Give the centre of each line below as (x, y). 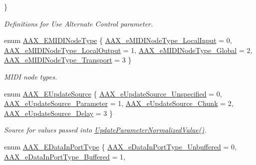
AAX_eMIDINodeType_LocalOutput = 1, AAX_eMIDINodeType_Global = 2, (128, 50)
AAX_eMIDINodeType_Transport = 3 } (68, 60)
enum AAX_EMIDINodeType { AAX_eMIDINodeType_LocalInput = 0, (118, 40)
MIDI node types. (31, 76)
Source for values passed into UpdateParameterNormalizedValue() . (105, 130)
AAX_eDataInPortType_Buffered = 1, (65, 156)
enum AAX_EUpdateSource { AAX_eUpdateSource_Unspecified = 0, (113, 93)
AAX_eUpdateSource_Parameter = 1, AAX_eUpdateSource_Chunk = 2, (119, 103)
